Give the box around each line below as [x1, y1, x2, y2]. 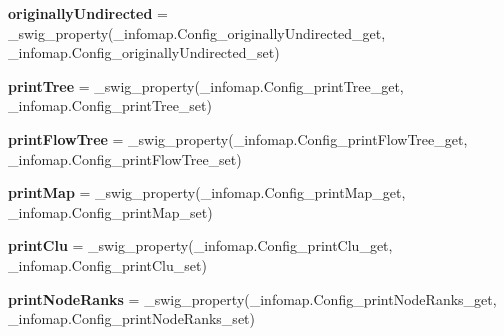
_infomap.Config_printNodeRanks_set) [8, 308, 255, 329]
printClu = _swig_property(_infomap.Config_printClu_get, [8, 235, 393, 256]
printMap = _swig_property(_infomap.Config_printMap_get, [8, 182, 406, 203]
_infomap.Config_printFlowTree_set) [8, 148, 242, 169]
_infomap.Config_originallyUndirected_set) [8, 42, 280, 63]
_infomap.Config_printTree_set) [8, 95, 212, 116]
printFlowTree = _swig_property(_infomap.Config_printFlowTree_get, [8, 128, 468, 149]
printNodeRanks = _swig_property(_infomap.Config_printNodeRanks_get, [8, 288, 497, 309]
